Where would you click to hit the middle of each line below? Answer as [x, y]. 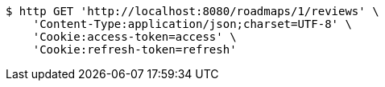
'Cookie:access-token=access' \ [135, 37]
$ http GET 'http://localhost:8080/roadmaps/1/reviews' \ [192, 11]
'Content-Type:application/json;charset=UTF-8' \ [192, 24]
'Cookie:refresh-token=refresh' [135, 49]
